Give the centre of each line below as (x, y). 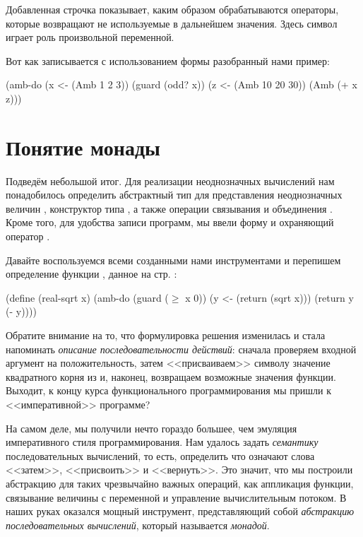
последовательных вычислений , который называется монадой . (138, 525)
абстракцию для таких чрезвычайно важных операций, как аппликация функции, (180, 483)
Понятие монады (83, 147)
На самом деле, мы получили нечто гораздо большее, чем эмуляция (151, 428)
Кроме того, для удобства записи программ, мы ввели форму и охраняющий (170, 222)
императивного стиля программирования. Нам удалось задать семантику (162, 442)
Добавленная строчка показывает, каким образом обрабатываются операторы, (172, 9)
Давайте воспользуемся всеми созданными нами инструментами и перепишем (173, 260)
